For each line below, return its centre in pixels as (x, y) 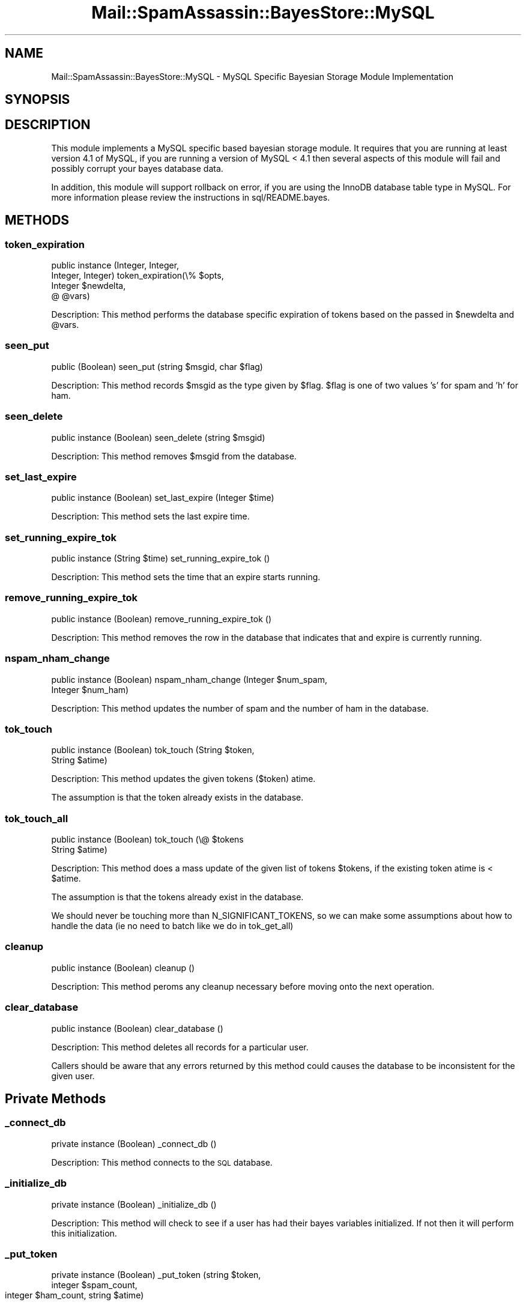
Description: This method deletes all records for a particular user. (180, 1047)
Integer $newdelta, (89, 286)
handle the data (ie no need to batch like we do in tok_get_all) (172, 926)
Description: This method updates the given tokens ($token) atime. (183, 779)
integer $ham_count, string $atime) (74, 1295)
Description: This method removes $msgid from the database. (174, 456)
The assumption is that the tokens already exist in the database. (177, 897)
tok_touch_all (37, 818)
